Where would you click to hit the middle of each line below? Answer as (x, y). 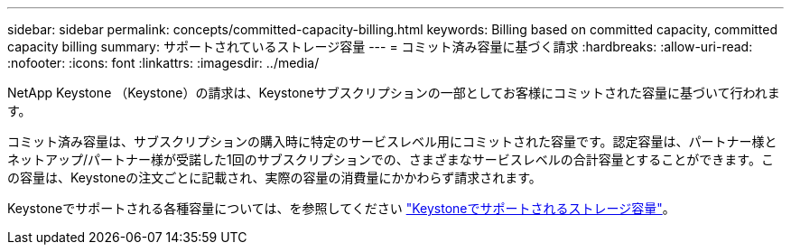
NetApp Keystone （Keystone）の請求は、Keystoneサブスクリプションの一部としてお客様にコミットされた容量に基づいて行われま (394, 93)
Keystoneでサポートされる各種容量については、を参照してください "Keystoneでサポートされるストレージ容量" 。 (341, 208)
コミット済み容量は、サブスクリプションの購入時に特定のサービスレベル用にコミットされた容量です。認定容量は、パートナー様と (392, 141)
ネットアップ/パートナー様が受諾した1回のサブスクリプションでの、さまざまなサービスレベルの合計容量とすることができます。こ (391, 159)
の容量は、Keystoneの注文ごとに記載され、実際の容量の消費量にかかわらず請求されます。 (275, 177)
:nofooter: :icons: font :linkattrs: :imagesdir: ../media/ (163, 63)
